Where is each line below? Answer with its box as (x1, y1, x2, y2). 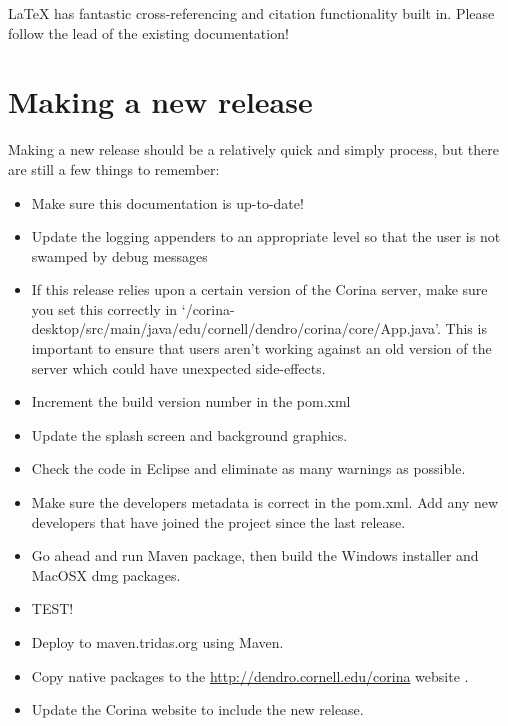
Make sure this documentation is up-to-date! (31, 192, 304, 213)
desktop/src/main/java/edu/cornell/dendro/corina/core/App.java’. (31, 318, 441, 339)
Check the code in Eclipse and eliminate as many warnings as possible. (31, 458, 466, 479)
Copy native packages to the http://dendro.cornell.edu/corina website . (31, 665, 469, 686)
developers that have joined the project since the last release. (31, 511, 406, 532)
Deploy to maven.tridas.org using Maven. (31, 632, 284, 652)
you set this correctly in (31, 298, 178, 319)
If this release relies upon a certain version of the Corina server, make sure (31, 279, 488, 300)
